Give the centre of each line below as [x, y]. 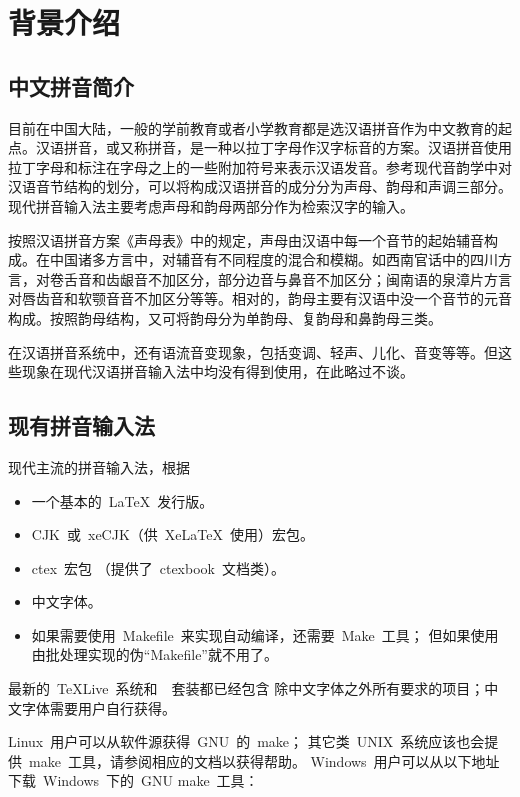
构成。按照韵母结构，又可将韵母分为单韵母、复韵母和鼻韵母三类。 [225, 317]
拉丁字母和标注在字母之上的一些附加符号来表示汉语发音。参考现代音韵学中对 [260, 166]
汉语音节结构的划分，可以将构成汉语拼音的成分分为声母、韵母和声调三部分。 [260, 186]
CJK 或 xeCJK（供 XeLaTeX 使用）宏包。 [172, 534]
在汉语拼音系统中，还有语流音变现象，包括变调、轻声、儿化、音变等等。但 [253, 351]
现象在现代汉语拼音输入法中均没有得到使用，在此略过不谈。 [217, 371]
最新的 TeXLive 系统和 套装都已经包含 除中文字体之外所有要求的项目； [246, 688]
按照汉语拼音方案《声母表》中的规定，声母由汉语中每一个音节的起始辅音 [246, 239]
